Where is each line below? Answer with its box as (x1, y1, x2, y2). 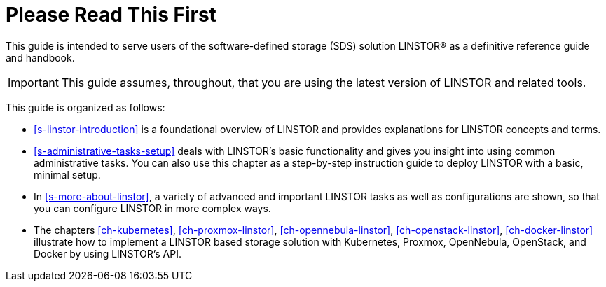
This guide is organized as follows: (6, 101, 165, 113)
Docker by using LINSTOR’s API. (34, 247, 181, 260)
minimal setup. (34, 168, 101, 181)
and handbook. (6, 51, 75, 64)
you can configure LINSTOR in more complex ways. (34, 202, 271, 214)
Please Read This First (6, 3, 216, 27)
